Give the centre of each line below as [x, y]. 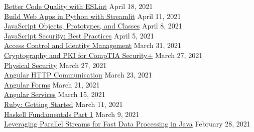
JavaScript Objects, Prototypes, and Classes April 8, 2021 [93, 26]
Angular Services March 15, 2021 [55, 94]
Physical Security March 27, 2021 [55, 65]
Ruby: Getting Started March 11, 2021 [63, 104]
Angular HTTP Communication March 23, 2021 [78, 75]
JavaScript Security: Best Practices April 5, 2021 [79, 35]
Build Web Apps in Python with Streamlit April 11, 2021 [93, 16]
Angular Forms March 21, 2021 [52, 84]
